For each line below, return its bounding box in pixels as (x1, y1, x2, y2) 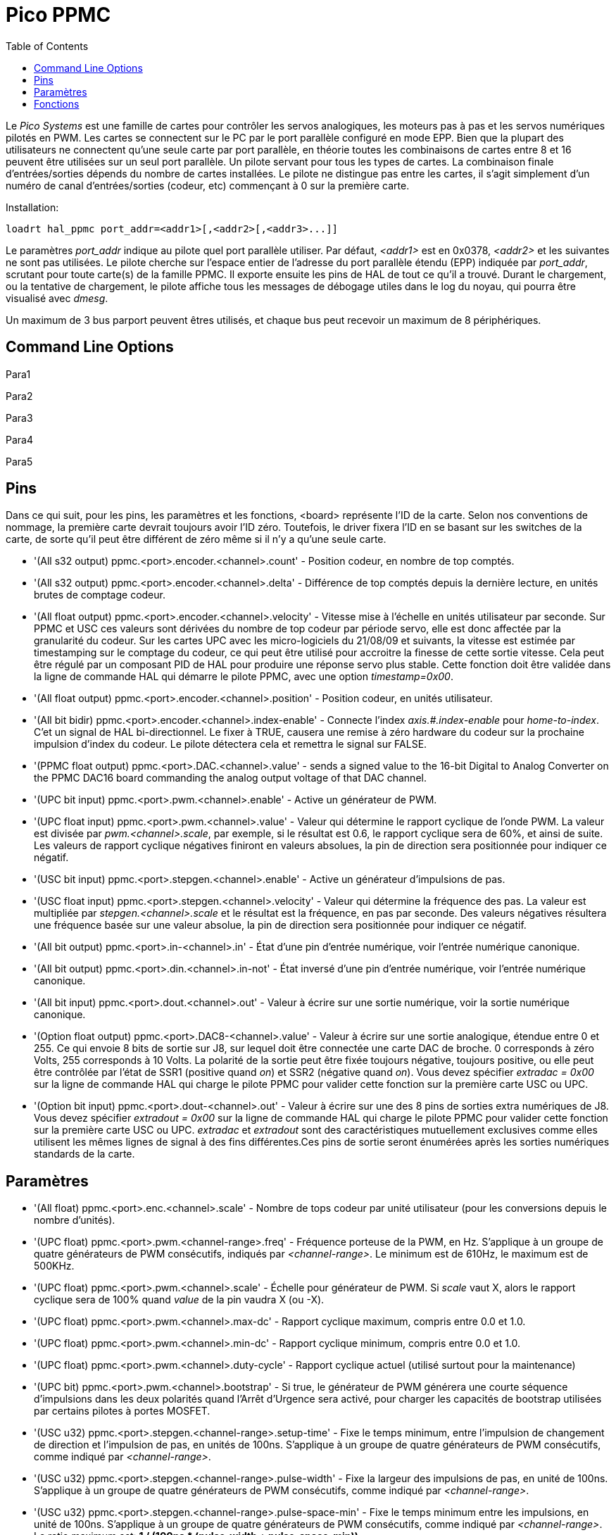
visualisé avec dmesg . (6, 292, 108, 304)
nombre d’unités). (34, 1214, 115, 1227)
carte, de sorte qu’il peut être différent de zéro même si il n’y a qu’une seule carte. (6, 533, 386, 546)
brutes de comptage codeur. (34, 589, 165, 601)
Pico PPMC (6, 3, 111, 27)
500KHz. (34, 1260, 75, 1272)
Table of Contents (6, 39, 89, 52)
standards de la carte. (34, 1148, 135, 1160)
